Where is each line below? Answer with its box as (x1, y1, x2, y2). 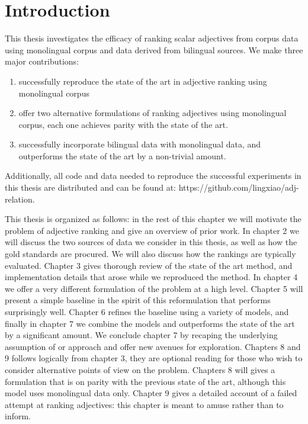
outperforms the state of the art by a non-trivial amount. (18, 149, 226, 162)
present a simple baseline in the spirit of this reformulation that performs (5, 294, 271, 306)
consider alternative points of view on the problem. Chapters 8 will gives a (5, 363, 275, 375)
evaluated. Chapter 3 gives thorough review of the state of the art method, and (5, 259, 293, 271)
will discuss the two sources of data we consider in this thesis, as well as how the (5, 236, 297, 248)
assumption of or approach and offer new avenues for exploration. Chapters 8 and (5, 340, 301, 352)
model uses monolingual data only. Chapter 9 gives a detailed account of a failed (5, 387, 297, 399)
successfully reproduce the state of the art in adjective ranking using (18, 75, 267, 87)
